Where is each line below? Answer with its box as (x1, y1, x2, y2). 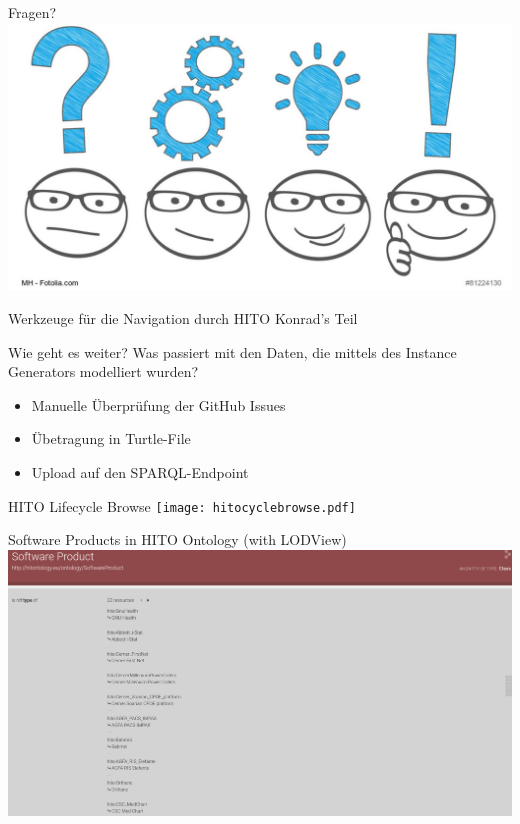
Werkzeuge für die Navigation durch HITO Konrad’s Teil (8, 307, 358, 328)
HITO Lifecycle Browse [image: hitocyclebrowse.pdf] (8, 495, 356, 516)
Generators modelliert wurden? (8, 361, 199, 382)
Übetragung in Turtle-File (31, 428, 191, 449)
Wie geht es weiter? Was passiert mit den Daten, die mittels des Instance (8, 341, 457, 362)
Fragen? (8, 2, 57, 22)
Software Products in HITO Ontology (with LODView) (8, 529, 347, 550)
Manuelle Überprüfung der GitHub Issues (31, 394, 286, 415)
